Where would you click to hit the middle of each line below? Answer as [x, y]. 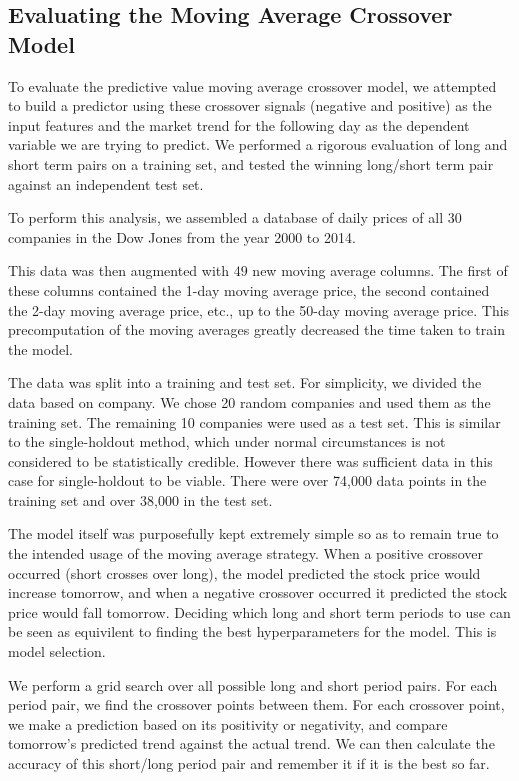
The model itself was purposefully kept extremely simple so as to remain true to [253, 533]
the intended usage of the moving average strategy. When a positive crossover [245, 553]
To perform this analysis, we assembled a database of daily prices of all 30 [235, 217]
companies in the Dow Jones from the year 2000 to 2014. [182, 236]
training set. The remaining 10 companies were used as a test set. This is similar [254, 421]
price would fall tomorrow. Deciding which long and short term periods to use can [259, 611]
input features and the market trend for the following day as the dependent [239, 124]
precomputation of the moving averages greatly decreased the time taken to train [256, 329]
